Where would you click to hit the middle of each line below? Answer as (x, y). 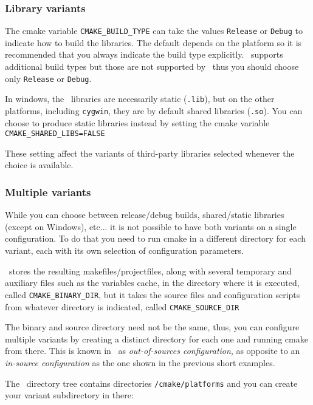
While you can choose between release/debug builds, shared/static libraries (145, 215)
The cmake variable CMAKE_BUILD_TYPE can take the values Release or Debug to (154, 31)
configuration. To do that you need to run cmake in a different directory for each (155, 238)
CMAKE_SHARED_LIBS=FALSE (55, 134)
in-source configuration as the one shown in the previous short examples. (140, 362)
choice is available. (39, 165)
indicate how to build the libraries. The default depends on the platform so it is (153, 42)
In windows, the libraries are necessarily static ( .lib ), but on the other (140, 99)
